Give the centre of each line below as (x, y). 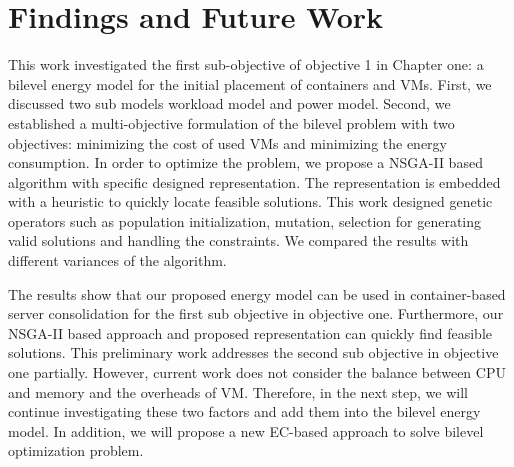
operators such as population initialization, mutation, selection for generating (245, 220)
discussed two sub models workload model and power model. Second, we (229, 103)
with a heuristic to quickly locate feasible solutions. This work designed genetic (250, 201)
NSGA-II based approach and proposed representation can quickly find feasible (250, 332)
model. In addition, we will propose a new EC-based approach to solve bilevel (246, 430)
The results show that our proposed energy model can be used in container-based (257, 293)
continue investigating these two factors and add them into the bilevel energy (244, 411)
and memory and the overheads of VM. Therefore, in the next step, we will (238, 391)
